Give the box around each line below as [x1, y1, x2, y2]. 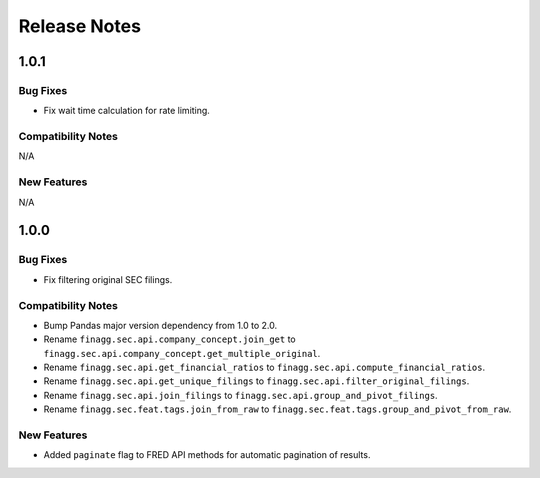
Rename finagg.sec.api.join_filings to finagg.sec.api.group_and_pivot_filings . [43, 389, 439, 401]
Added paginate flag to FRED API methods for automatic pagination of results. [43, 449, 371, 461]
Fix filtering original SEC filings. [43, 273, 173, 285]
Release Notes [18, 15, 142, 37]
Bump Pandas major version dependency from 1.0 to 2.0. [43, 319, 278, 331]
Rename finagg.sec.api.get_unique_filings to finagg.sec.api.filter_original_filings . [43, 375, 470, 387]
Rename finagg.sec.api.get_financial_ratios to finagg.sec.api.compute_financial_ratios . [43, 361, 485, 374]
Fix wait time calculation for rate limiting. [43, 105, 210, 117]
